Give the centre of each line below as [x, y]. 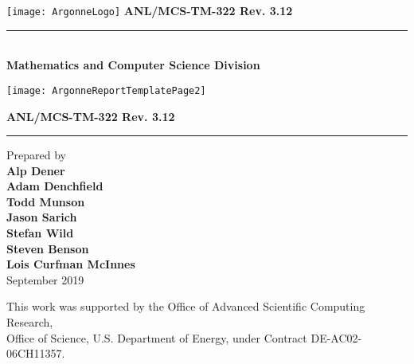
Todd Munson [46, 201]
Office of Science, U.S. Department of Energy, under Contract [157, 337]
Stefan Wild [40, 233]
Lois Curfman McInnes [71, 264]
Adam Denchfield [55, 186]
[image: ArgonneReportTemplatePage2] [106, 90]
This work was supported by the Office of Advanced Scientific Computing [186, 306]
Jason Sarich [42, 217]
